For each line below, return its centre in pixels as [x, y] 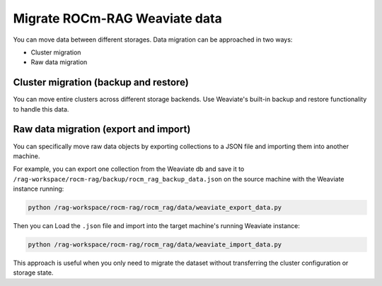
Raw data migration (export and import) [102, 130]
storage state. [33, 273]
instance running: [39, 189]
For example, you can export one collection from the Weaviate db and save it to [129, 169]
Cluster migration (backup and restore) [101, 82]
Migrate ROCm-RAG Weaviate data [117, 18]
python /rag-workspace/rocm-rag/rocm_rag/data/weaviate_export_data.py [155, 208]
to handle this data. [41, 109]
